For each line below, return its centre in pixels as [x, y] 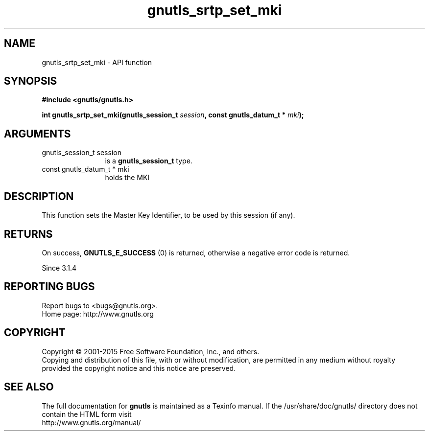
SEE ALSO [29, 387]
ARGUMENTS [37, 134]
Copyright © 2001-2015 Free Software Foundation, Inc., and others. [151, 351]
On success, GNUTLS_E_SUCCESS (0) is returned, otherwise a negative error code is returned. [196, 252]
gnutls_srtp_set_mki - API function [97, 62]
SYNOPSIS [31, 81]
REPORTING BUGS [49, 287]
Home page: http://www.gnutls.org [98, 314]
